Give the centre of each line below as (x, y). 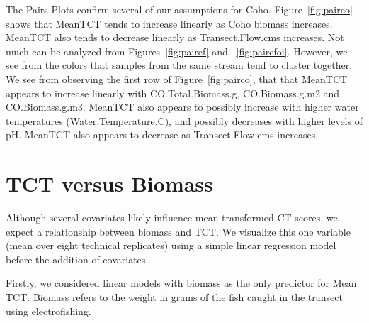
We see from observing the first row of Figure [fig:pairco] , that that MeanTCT (177, 78)
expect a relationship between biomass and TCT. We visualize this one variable (178, 231)
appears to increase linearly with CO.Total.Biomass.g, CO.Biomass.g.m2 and (173, 93)
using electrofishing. (49, 311)
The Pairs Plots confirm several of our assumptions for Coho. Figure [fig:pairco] (179, 9)
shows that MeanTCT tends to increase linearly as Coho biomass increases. (169, 23)
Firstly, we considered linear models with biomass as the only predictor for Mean (181, 283)
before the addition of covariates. (77, 259)
